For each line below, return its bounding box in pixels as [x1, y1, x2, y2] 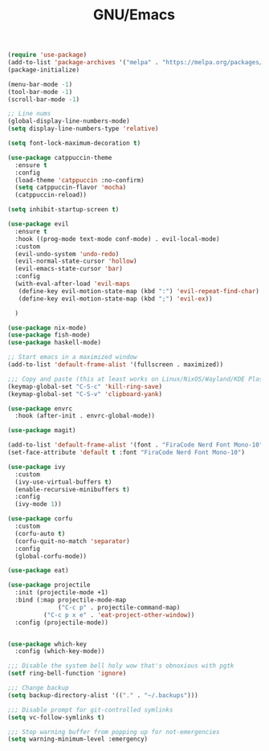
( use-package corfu [7, 515, 73, 523]
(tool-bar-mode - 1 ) [7, 88, 73, 96]
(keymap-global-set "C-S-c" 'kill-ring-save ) [7, 382, 162, 390]
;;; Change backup [7, 684, 69, 692]
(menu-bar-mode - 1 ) [7, 80, 73, 88]
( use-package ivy [7, 463, 66, 471]
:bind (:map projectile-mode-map [14, 596, 127, 604]
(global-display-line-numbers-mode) [7, 117, 130, 125]
